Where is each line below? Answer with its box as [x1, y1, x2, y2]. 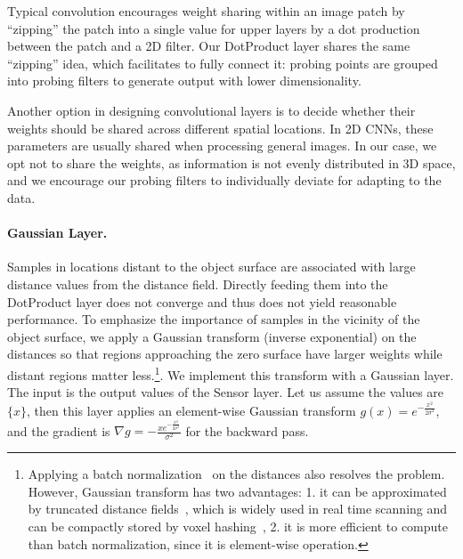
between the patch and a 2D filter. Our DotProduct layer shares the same [7, 36, 410, 55]
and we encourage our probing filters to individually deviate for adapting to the [7, 171, 442, 190]
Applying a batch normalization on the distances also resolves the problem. [28, 465, 445, 483]
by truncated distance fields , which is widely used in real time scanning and [28, 499, 448, 518]
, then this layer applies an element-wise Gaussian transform [27, 401, 356, 420]
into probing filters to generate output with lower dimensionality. [7, 71, 361, 90]
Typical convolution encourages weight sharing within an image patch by [7, 2, 405, 20]
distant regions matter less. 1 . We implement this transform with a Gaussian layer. [7, 362, 454, 384]
